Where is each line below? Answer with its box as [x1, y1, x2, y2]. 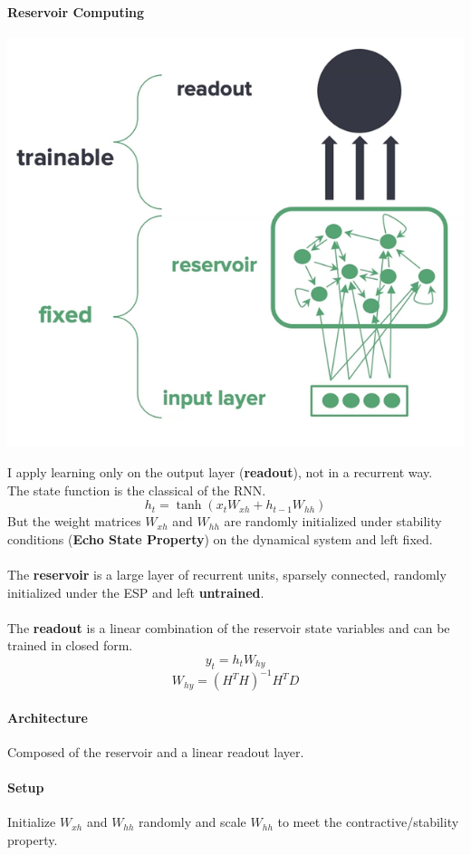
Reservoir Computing [7, 2, 145, 21]
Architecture [7, 707, 88, 726]
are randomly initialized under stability [224, 512, 442, 531]
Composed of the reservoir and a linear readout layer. [7, 743, 304, 762]
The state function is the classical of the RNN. [7, 480, 266, 499]
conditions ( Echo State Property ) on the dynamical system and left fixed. [7, 529, 433, 548]
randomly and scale [139, 812, 246, 831]
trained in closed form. [7, 636, 133, 655]
